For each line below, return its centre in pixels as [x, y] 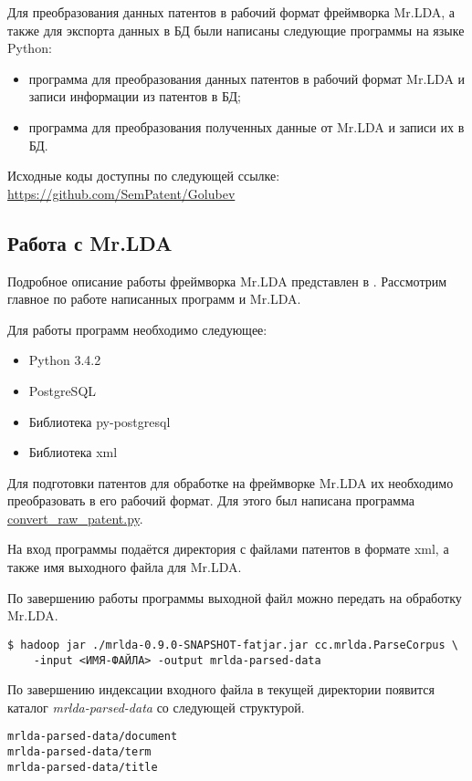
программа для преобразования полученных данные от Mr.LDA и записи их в [246, 126]
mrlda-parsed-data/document [93, 737]
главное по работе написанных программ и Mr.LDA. [154, 299]
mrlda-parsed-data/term [79, 752]
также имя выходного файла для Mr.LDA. [125, 567]
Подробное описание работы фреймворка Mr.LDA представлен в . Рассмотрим [227, 281]
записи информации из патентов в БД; [135, 96]
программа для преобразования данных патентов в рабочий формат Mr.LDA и [247, 78]
